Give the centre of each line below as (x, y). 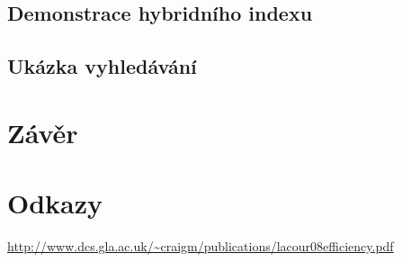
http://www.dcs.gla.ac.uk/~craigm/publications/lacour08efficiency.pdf (201, 246)
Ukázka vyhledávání (102, 66)
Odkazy (55, 203)
